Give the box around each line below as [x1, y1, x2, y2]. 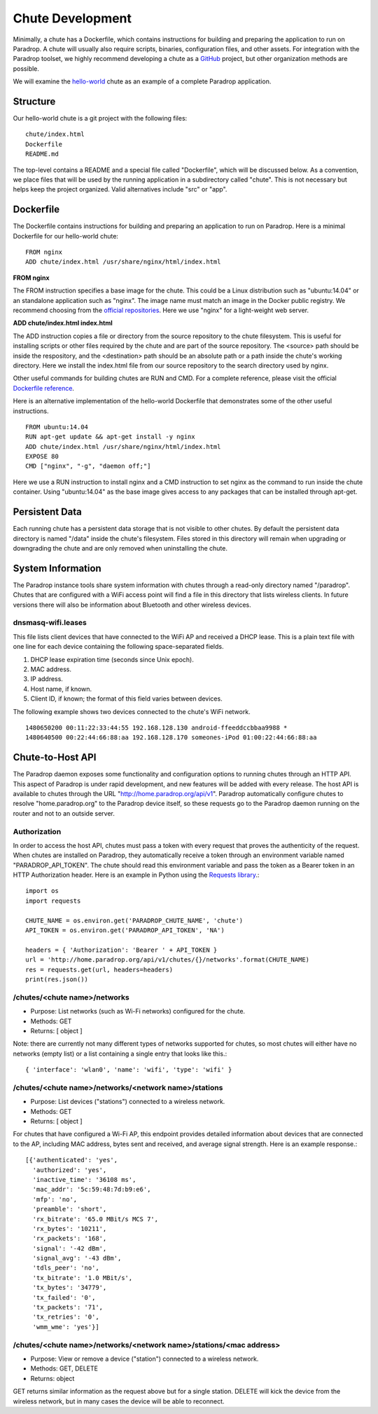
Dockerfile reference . [13, 384, 75, 392]
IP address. [30, 675, 63, 683]
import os [25, 887, 59, 895]
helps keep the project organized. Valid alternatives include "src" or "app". [13, 185, 227, 194]
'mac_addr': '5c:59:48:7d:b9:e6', [32, 1185, 151, 1194]
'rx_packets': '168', [32, 1234, 107, 1243]
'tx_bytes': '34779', [32, 1284, 107, 1292]
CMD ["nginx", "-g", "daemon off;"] [25, 462, 151, 470]
